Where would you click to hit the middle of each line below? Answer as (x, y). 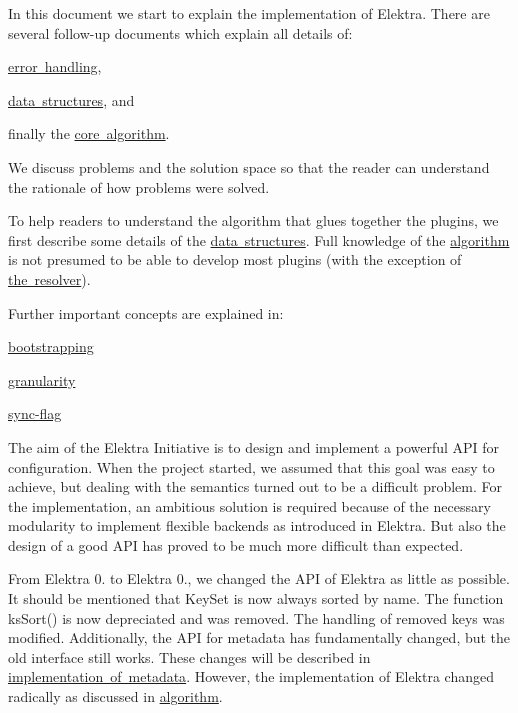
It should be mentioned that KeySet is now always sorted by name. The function (256, 598)
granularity (42, 379)
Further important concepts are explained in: (146, 312)
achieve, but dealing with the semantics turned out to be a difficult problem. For (255, 486)
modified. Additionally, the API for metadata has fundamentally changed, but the (259, 637)
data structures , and (71, 99)
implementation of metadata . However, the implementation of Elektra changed (251, 676)
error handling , (55, 66)
